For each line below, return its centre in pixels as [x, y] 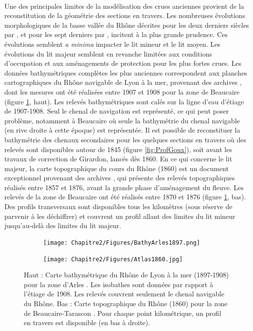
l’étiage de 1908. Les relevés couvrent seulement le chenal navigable [124, 294]
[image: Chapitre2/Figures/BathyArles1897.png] [122, 243]
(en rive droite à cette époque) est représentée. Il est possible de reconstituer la [122, 130]
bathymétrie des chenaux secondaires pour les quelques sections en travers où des [126, 139]
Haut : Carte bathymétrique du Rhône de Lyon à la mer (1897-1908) [126, 275]
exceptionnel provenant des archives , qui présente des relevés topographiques [120, 178]
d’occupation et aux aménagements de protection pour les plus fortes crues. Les [123, 63]
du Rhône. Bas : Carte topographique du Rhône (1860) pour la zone [126, 303]
